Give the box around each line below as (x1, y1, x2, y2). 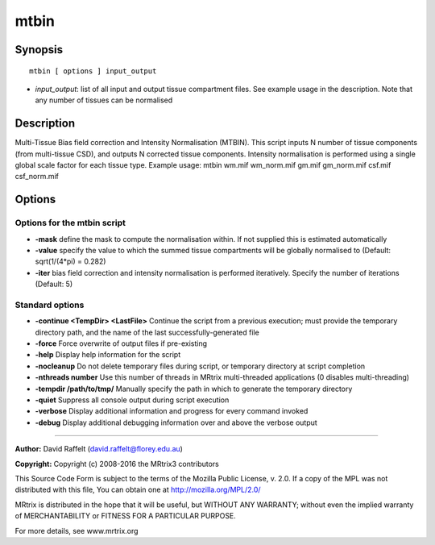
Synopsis (14, 43, 64, 56)
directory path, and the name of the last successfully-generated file (35, 327, 259, 337)
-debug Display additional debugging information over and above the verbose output (35, 418, 317, 427)
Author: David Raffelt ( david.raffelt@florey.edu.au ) (14, 444, 183, 454)
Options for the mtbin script (14, 218, 126, 229)
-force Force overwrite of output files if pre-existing (35, 339, 207, 348)
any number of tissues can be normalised (35, 95, 173, 105)
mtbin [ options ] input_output (29, 66, 157, 76)
